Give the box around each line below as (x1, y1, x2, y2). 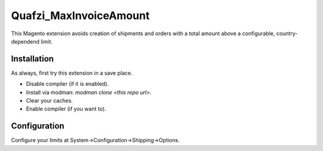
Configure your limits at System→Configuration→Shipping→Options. (11, 137, 180, 144)
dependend (11, 38, 40, 45)
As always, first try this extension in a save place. (11, 69, 133, 76)
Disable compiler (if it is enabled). (26, 81, 109, 88)
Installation (11, 54, 54, 64)
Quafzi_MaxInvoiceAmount (11, 9, 150, 22)
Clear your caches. (26, 97, 73, 104)
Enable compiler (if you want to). (26, 105, 106, 113)
